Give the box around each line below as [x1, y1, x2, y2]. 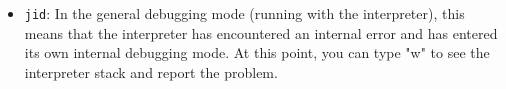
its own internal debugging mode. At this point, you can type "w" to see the [24, 42, 490, 63]
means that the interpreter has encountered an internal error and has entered [24, 22, 498, 43]
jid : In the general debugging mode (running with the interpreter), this [24, 3, 465, 23]
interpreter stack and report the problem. [24, 61, 278, 82]
